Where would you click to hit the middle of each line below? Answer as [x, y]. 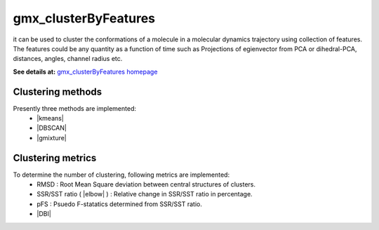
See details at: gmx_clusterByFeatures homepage [85, 72]
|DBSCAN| [52, 128]
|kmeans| [51, 119]
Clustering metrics [55, 158]
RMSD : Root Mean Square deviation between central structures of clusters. [146, 184]
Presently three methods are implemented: [75, 108]
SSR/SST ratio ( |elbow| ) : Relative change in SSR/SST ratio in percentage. [145, 194]
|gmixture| [52, 137]
